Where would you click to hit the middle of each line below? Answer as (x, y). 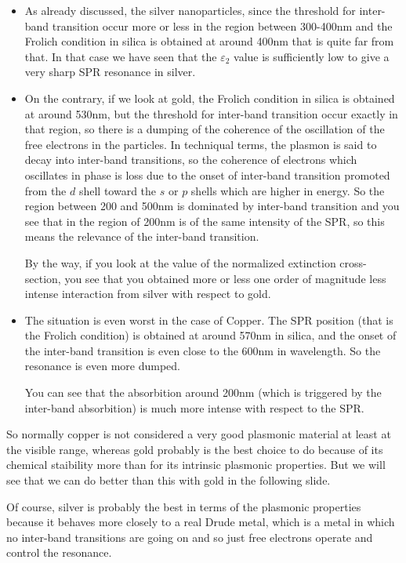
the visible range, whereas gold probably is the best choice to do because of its (195, 449)
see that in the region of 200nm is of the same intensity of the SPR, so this (205, 221)
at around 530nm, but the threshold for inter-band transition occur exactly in (211, 113)
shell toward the (118, 190)
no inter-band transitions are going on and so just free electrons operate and (190, 537)
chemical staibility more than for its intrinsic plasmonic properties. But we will (196, 465)
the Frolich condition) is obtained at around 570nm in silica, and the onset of (210, 335)
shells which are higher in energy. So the (288, 190)
